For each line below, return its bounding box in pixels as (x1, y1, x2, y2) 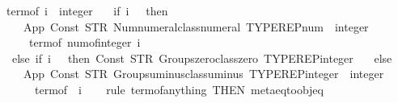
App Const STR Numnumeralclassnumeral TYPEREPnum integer (23, 18, 369, 35)
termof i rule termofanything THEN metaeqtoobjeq (34, 80, 324, 97)
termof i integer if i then (6, 2, 168, 19)
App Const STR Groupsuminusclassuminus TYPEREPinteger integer (23, 65, 384, 82)
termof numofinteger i (28, 34, 141, 51)
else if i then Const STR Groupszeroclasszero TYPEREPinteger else (11, 49, 392, 66)
